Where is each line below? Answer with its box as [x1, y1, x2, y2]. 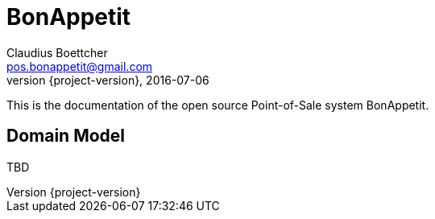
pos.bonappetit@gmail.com [6, 59, 153, 73]
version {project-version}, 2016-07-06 [6, 72, 209, 87]
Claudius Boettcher [6, 45, 108, 60]
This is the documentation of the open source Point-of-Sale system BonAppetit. [6, 97, 429, 112]
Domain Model [6, 126, 126, 147]
